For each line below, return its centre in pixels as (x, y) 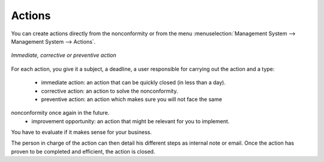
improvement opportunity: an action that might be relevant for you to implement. (130, 121)
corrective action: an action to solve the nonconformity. (109, 91)
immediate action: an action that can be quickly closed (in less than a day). (133, 82)
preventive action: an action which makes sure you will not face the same (131, 99)
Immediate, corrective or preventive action (64, 55)
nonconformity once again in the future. (60, 113)
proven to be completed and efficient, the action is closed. (83, 151)
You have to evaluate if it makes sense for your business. (82, 132)
